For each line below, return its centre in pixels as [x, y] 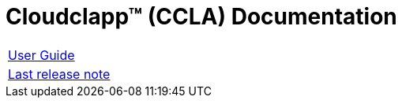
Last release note [59, 74]
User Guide [41, 55]
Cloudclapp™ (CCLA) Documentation [201, 17]
